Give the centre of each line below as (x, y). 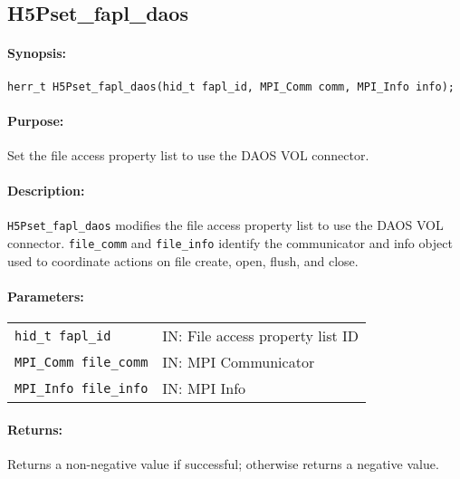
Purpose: (36, 120)
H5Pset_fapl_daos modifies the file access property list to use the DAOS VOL (225, 225)
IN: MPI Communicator (239, 362)
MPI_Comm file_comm (81, 362)
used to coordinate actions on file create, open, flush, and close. (183, 260)
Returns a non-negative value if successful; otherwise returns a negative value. (223, 463)
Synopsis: (37, 53)
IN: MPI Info (204, 388)
